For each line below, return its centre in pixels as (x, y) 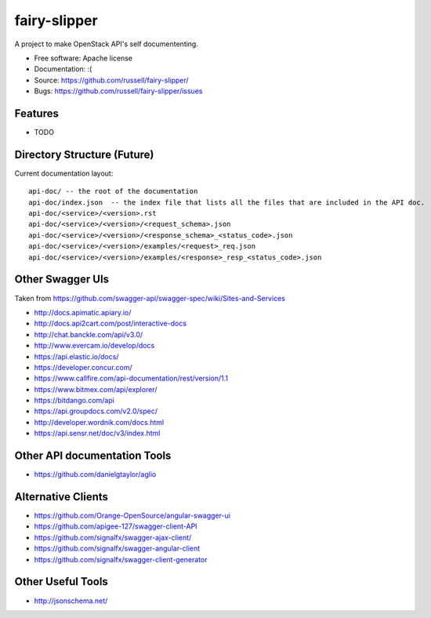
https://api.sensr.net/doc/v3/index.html (97, 433)
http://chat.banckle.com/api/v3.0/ (89, 334)
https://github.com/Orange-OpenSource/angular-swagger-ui (132, 516)
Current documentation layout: (64, 173)
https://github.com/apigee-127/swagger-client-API (116, 526)
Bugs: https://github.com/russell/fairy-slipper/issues (118, 91)
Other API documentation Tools (93, 456)
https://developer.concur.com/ (83, 367)
